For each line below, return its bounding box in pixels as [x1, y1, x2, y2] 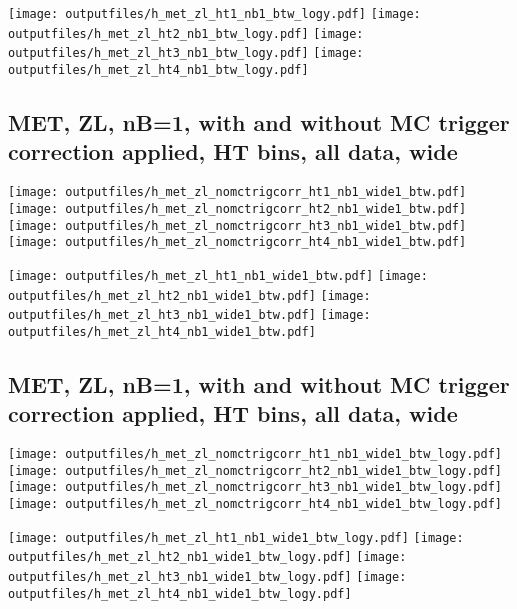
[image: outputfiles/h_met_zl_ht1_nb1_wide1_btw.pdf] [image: [8, 268, 428, 283]
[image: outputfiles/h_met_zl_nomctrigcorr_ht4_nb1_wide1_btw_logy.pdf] [8, 497, 502, 512]
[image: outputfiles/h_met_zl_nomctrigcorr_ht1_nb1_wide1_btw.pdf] [8, 185, 467, 200]
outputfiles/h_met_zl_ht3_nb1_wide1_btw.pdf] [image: [8, 308, 371, 323]
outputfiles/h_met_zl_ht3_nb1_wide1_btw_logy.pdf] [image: [8, 570, 407, 584]
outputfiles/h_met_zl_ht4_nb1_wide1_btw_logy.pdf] [8, 586, 352, 601]
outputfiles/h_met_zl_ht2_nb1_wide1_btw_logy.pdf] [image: [8, 550, 407, 565]
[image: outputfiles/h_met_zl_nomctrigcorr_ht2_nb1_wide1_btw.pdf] [8, 201, 467, 216]
